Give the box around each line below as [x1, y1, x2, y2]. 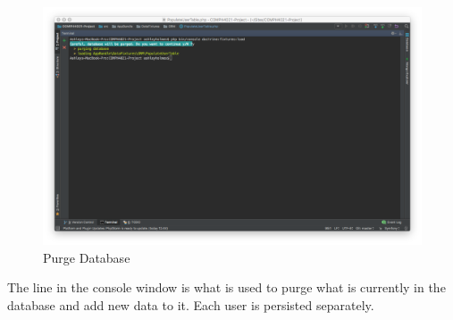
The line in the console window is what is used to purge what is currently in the [7, 278, 446, 297]
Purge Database [43, 248, 130, 266]
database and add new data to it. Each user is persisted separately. [7, 296, 374, 315]
